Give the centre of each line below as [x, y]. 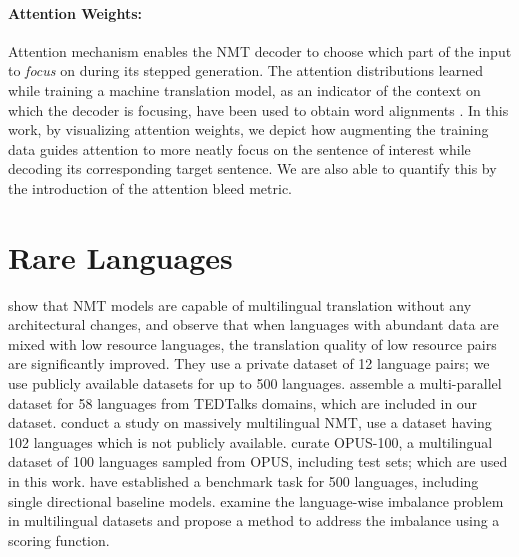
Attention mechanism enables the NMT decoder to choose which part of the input [260, 50]
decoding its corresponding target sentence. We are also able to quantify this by [252, 168]
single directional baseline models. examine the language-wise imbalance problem [256, 500]
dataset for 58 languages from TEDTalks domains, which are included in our [243, 402]
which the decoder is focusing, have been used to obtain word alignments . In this [258, 109]
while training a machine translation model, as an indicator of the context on [244, 89]
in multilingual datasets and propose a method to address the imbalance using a [254, 520]
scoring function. [59, 539]
